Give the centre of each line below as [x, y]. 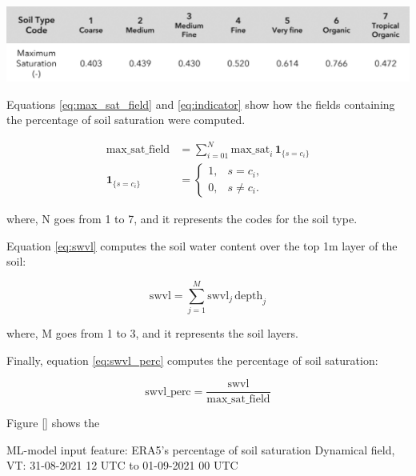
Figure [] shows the [53, 423]
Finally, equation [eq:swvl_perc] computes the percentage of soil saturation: [192, 360]
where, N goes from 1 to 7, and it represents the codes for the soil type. [182, 219]
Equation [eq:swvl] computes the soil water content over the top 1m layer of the [202, 245]
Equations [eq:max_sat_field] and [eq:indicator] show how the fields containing [201, 104]
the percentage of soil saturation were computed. [126, 120]
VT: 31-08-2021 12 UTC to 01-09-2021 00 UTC [122, 465]
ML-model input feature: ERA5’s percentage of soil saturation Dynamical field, [201, 449]
